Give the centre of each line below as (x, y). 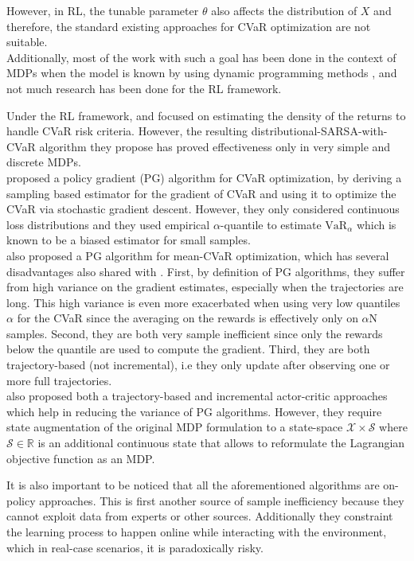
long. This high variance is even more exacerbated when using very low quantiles (203, 302)
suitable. (27, 42)
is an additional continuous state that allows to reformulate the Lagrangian (221, 443)
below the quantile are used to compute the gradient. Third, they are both (188, 349)
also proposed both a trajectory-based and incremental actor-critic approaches (197, 396)
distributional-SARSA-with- (319, 131)
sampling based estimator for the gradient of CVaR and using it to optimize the (201, 193)
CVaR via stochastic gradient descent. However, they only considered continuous (203, 209)
